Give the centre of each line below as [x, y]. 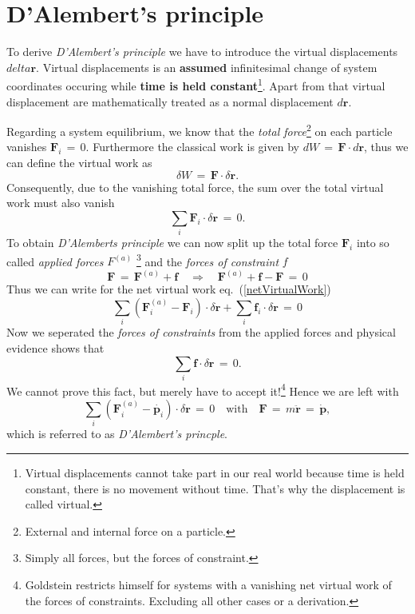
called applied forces [55, 261]
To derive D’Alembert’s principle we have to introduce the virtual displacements [202, 52]
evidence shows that [55, 347]
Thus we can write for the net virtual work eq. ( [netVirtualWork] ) [169, 289]
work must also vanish [61, 203]
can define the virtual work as [79, 162]
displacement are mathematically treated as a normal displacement [170, 101]
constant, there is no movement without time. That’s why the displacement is [215, 488]
